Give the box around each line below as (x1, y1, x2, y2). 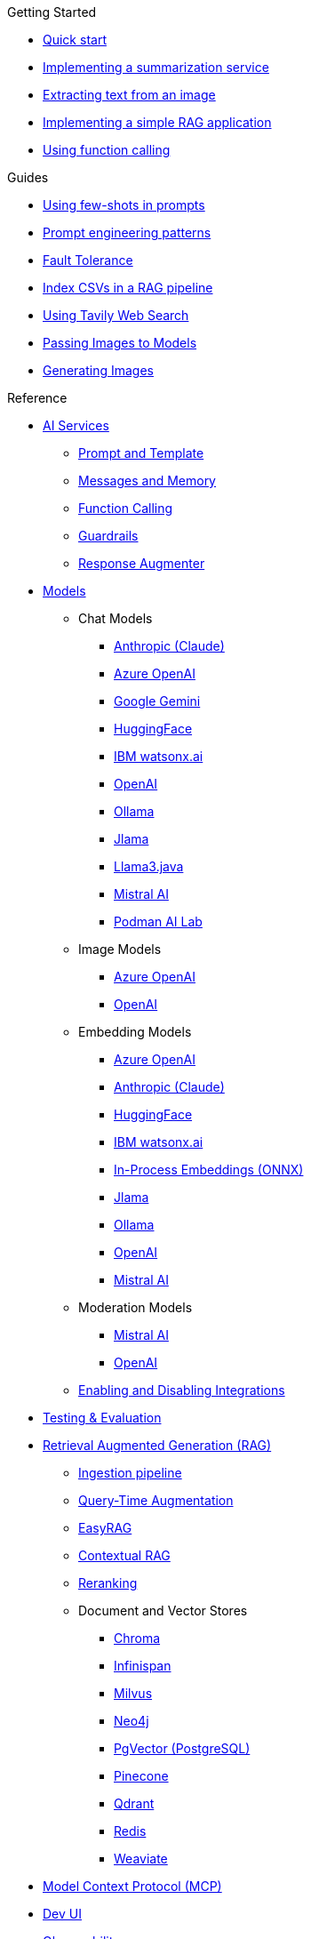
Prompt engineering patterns (43, 225, 211, 240)
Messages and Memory (78, 473, 216, 488)
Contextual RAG (78, 1548, 171, 1563)
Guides (7, 170, 49, 185)
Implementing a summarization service (43, 60, 269, 75)
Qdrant (114, 1796, 155, 1811)
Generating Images (43, 363, 154, 378)
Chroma (114, 1631, 161, 1646)
